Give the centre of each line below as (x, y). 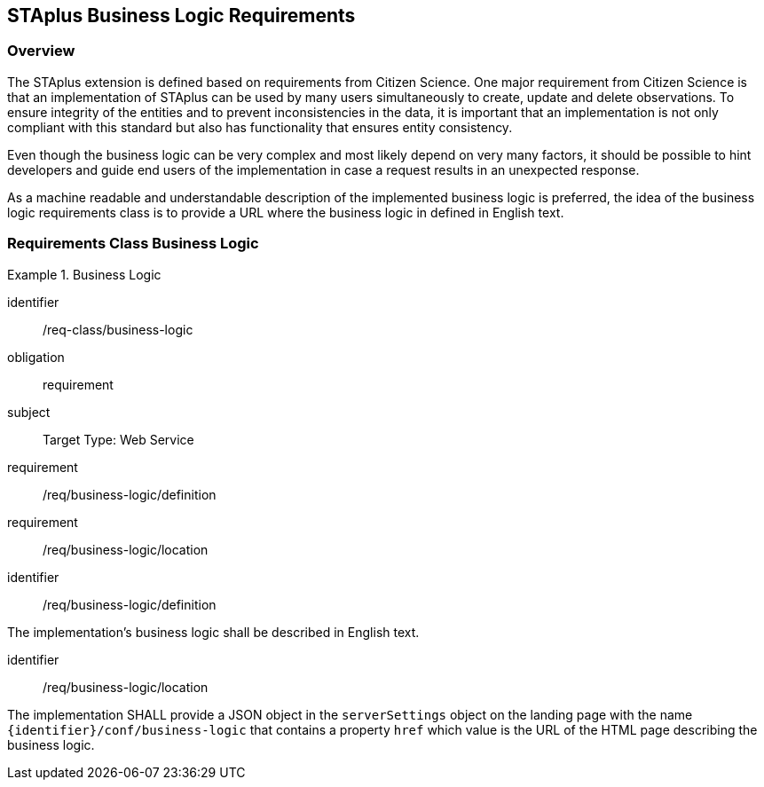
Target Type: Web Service (118, 439)
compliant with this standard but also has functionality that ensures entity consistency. (260, 127)
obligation (36, 357)
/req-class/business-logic (118, 329)
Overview (41, 51)
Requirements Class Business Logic (133, 244)
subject (29, 412)
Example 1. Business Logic (84, 274)
